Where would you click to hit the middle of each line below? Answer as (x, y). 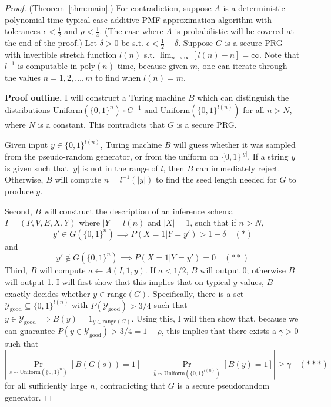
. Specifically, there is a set (196, 293)
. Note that (280, 54)
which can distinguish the (243, 97)
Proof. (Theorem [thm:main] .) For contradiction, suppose (108, 8)
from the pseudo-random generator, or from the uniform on (112, 156)
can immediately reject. (238, 168)
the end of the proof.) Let (51, 43)
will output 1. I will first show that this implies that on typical (118, 282)
